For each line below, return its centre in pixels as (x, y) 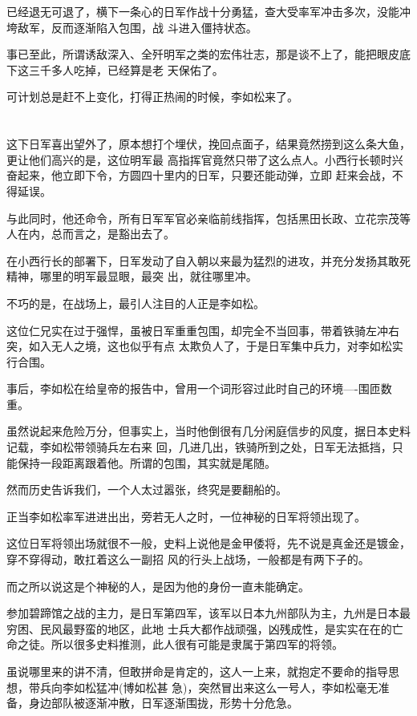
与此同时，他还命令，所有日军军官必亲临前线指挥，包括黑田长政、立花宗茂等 (208, 218)
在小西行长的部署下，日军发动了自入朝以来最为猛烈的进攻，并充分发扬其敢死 (208, 260)
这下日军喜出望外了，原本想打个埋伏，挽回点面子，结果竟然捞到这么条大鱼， (208, 144)
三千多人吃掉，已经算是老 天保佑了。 (126, 69)
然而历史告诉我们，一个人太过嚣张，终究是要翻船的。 (147, 489)
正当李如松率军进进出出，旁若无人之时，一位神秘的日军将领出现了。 (186, 516)
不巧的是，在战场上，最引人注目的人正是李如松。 (136, 303)
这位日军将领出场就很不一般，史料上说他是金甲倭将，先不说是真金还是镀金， (208, 543)
